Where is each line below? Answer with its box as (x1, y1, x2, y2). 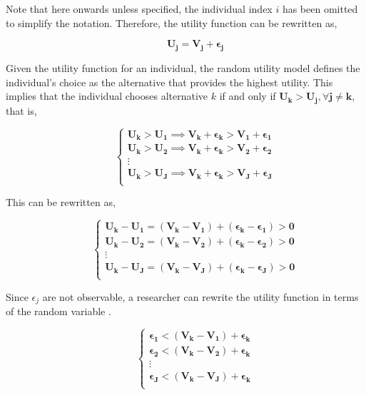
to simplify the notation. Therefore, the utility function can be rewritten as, (6, 15, 337, 30)
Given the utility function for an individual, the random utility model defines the (6, 60, 360, 75)
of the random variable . (6, 303, 111, 318)
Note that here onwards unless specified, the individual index (6, 1, 273, 16)
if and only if (219, 88, 276, 103)
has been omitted (282, 1, 358, 16)
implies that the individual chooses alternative (6, 88, 208, 103)
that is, (6, 103, 37, 118)
